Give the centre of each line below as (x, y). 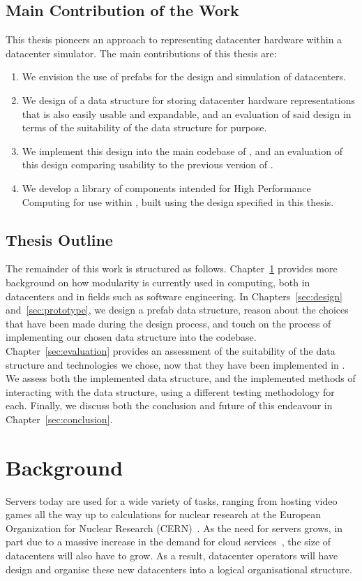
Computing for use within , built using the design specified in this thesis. (178, 201)
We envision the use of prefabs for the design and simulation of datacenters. (184, 76)
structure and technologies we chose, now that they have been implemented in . (175, 364)
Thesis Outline (59, 239)
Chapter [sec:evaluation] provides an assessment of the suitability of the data (171, 350)
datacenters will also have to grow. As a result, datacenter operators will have (172, 555)
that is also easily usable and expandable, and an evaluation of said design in (187, 113)
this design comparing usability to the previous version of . (148, 164)
